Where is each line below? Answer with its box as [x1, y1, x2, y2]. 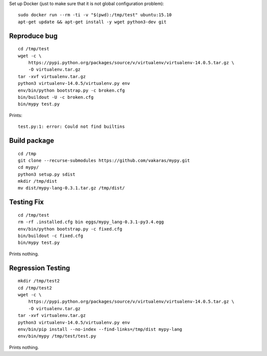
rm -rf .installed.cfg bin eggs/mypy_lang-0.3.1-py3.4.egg [18, 219, 164, 225]
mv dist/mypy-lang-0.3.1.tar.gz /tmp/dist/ [18, 185, 125, 191]
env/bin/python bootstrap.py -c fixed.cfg [18, 226, 123, 232]
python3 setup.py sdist [18, 171, 76, 177]
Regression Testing [9, 264, 70, 272]
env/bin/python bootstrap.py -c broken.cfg [18, 87, 125, 93]
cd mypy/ [18, 164, 39, 170]
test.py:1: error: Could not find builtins [18, 124, 125, 129]
